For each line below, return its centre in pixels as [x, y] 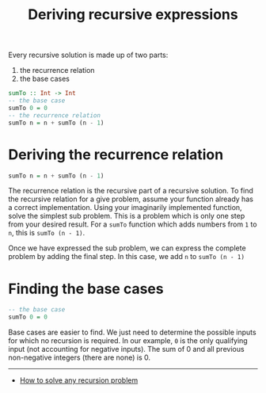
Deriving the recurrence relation [116, 154]
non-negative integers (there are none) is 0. [80, 357]
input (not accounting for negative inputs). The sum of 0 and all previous [126, 349]
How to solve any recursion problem [79, 380]
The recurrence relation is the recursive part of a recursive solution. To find [131, 191]
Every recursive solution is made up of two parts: [88, 55]
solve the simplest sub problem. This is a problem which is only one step [127, 216]
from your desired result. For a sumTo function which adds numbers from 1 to [133, 224]
